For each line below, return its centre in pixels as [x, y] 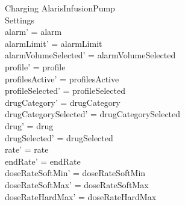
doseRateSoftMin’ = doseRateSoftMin [75, 173]
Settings [20, 20]
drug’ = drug [29, 125]
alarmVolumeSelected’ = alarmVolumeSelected [90, 55]
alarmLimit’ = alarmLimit [54, 43]
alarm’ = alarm [33, 32]
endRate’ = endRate [43, 161]
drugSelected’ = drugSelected [59, 137]
